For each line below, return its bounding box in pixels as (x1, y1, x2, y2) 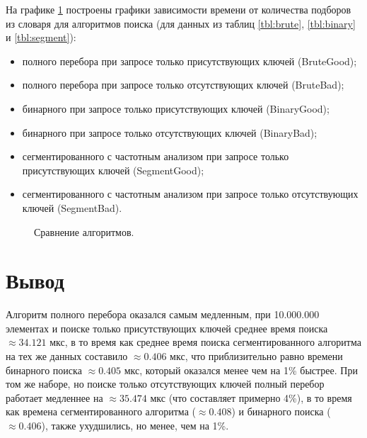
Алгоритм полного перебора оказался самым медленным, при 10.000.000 (6, 307, 320, 322)
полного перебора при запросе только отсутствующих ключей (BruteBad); (22, 77, 344, 92)
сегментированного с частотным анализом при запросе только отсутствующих (22, 186, 359, 201)
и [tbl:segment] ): (6, 30, 76, 45)
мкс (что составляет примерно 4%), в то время (150, 390, 352, 405)
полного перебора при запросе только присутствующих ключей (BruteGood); (22, 53, 357, 68)
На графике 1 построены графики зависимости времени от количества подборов (6, 2, 351, 16)
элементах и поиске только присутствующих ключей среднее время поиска (6, 320, 328, 335)
